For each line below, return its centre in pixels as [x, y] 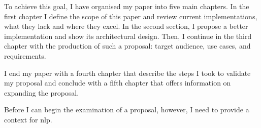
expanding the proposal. [42, 92]
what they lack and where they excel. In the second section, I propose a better [126, 26]
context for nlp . [28, 119]
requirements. [25, 55]
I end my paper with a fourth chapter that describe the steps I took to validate [127, 73]
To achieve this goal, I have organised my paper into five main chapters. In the [127, 6]
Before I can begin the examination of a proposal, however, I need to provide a [127, 110]
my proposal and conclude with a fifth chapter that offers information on [118, 83]
